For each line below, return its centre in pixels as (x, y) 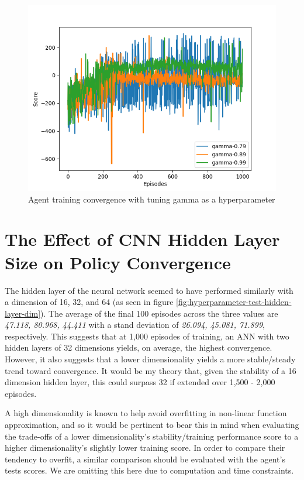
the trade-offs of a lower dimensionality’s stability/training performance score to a (152, 436)
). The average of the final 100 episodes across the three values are (159, 313)
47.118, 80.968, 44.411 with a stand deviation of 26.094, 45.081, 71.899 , (135, 325)
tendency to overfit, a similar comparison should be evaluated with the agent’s (145, 459)
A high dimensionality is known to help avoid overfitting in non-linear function (146, 413)
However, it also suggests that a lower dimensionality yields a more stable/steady (150, 359)
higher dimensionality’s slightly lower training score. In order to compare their (145, 448)
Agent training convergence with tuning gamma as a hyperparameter (152, 199)
